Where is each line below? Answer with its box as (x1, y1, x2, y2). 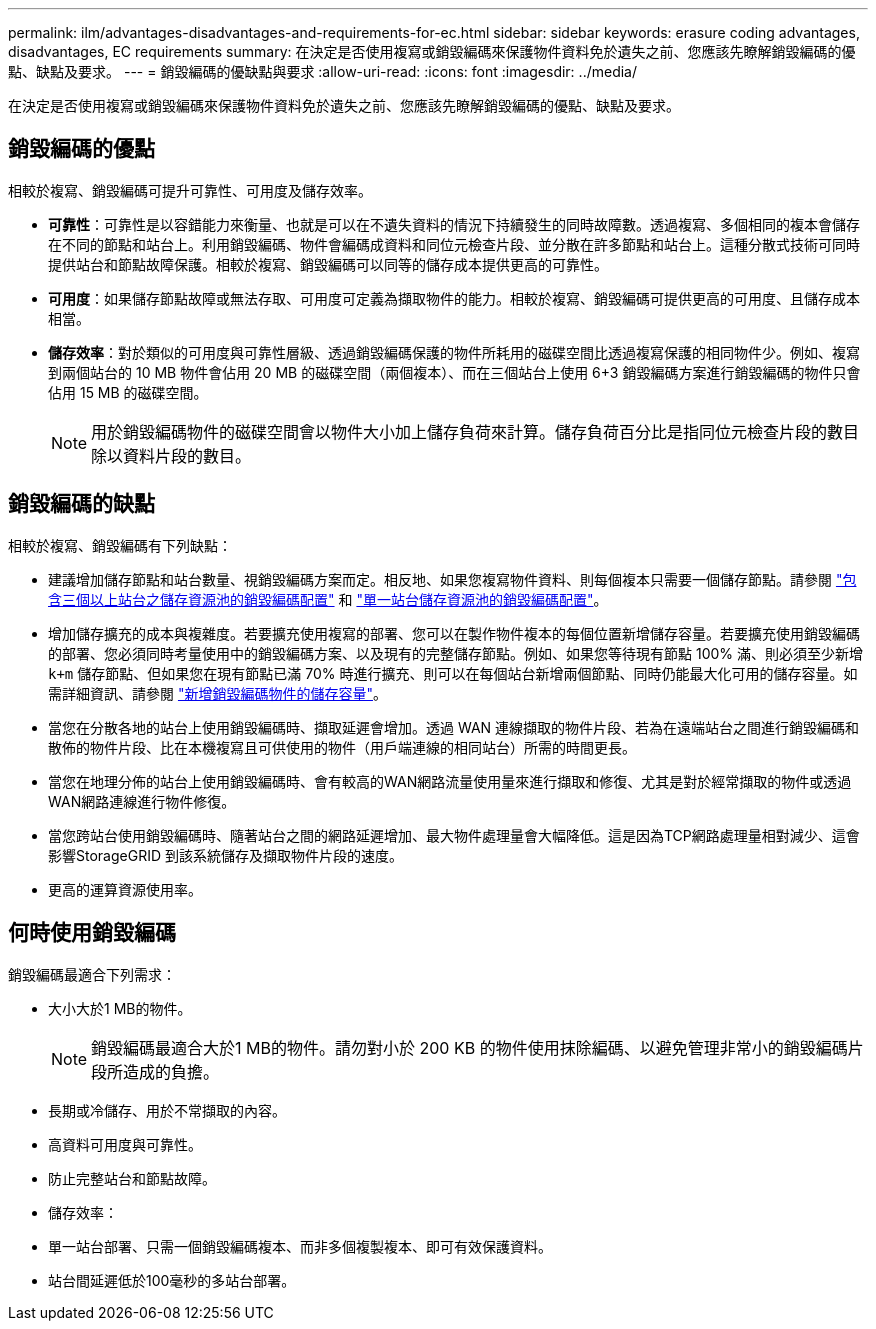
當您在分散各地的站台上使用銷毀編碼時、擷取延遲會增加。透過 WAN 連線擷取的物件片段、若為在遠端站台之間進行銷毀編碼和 (48, 718, 860, 736)
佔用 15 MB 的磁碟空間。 (48, 383, 208, 401)
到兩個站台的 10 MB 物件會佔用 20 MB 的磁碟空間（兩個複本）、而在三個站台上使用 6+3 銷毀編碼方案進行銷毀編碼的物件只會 (48, 363, 861, 381)
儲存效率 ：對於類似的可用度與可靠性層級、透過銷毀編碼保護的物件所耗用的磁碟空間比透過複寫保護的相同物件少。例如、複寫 (48, 343, 860, 361)
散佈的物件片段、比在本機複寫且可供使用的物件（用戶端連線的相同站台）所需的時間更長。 (48, 738, 636, 756)
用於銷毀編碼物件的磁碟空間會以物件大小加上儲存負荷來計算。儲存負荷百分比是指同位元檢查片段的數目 (91, 421, 860, 442)
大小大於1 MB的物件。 (48, 999, 192, 1017)
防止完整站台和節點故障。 (48, 1169, 216, 1187)
